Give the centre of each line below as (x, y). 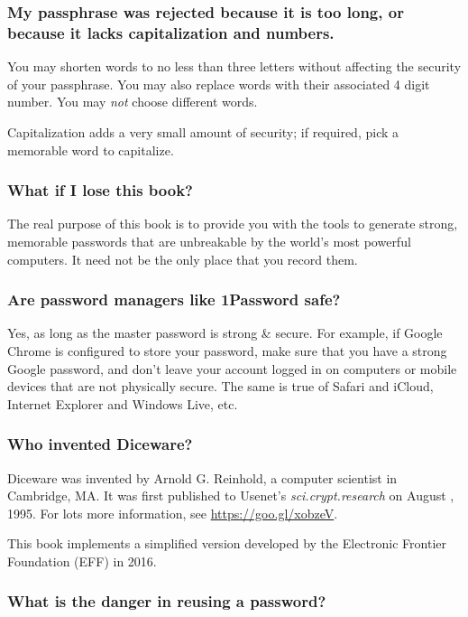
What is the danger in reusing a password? (167, 601)
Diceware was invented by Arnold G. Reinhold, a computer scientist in (202, 477)
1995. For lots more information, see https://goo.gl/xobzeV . (173, 513)
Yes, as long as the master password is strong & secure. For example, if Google (225, 333)
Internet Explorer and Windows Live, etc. (123, 403)
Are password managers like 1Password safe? (174, 299)
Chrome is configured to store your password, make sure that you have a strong (227, 350)
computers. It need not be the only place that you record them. (183, 259)
